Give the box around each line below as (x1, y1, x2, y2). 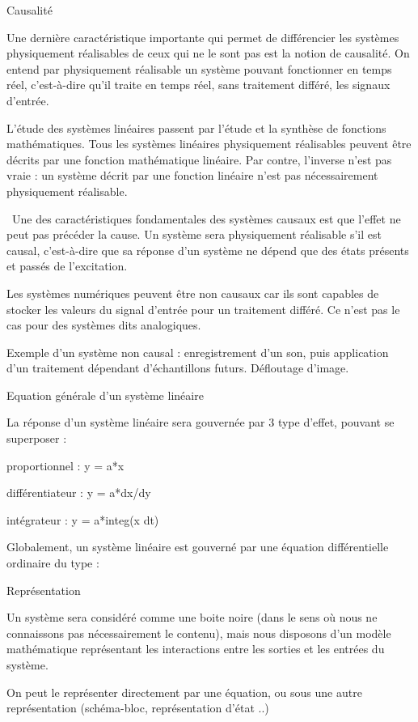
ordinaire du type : (6, 554, 99, 571)
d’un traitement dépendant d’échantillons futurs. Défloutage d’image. (6, 359, 349, 376)
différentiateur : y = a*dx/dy (6, 484, 151, 501)
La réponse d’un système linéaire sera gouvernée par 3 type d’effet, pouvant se (6, 414, 395, 431)
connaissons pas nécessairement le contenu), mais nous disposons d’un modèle (6, 624, 391, 641)
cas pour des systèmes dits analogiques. (6, 316, 201, 333)
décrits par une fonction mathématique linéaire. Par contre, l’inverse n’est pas (6, 151, 392, 168)
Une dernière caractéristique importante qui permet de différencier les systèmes (6, 28, 399, 45)
